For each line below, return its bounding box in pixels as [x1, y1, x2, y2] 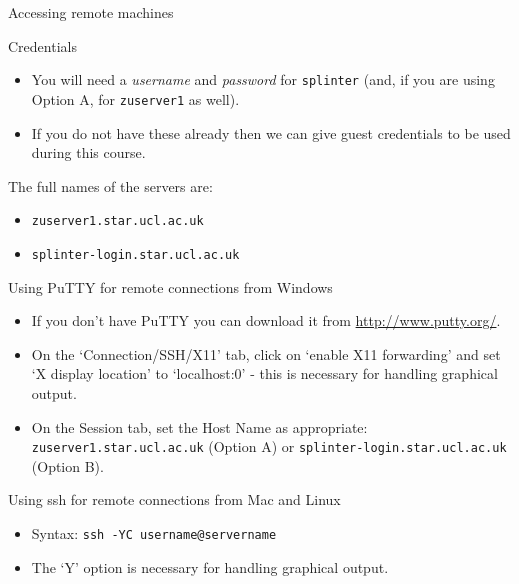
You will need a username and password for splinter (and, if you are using [31, 69, 495, 90]
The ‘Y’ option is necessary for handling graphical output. [31, 556, 389, 577]
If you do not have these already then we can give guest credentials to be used [31, 122, 511, 143]
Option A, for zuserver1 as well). [31, 88, 240, 109]
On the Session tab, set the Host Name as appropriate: [31, 416, 368, 437]
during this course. [31, 142, 146, 163]
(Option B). [31, 455, 104, 476]
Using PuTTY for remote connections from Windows [8, 276, 333, 297]
